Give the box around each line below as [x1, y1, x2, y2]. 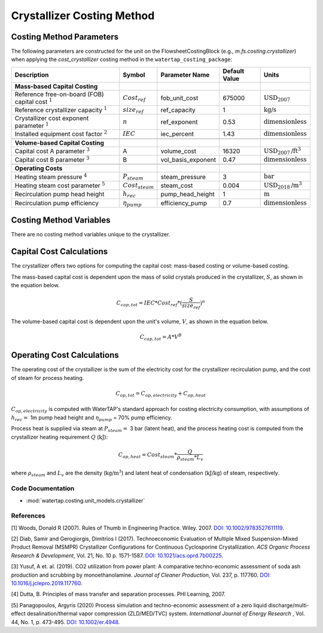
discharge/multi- [268, 601, 309, 608]
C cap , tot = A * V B [139, 333, 182, 342]
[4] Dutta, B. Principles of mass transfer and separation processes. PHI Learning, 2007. [11, 591, 226, 598]
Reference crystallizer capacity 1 [14, 105, 108, 114]
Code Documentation [11, 485, 75, 493]
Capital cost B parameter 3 [14, 154, 90, 164]
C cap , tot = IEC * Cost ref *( [116, 300, 182, 308]
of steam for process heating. [11, 374, 84, 381]
